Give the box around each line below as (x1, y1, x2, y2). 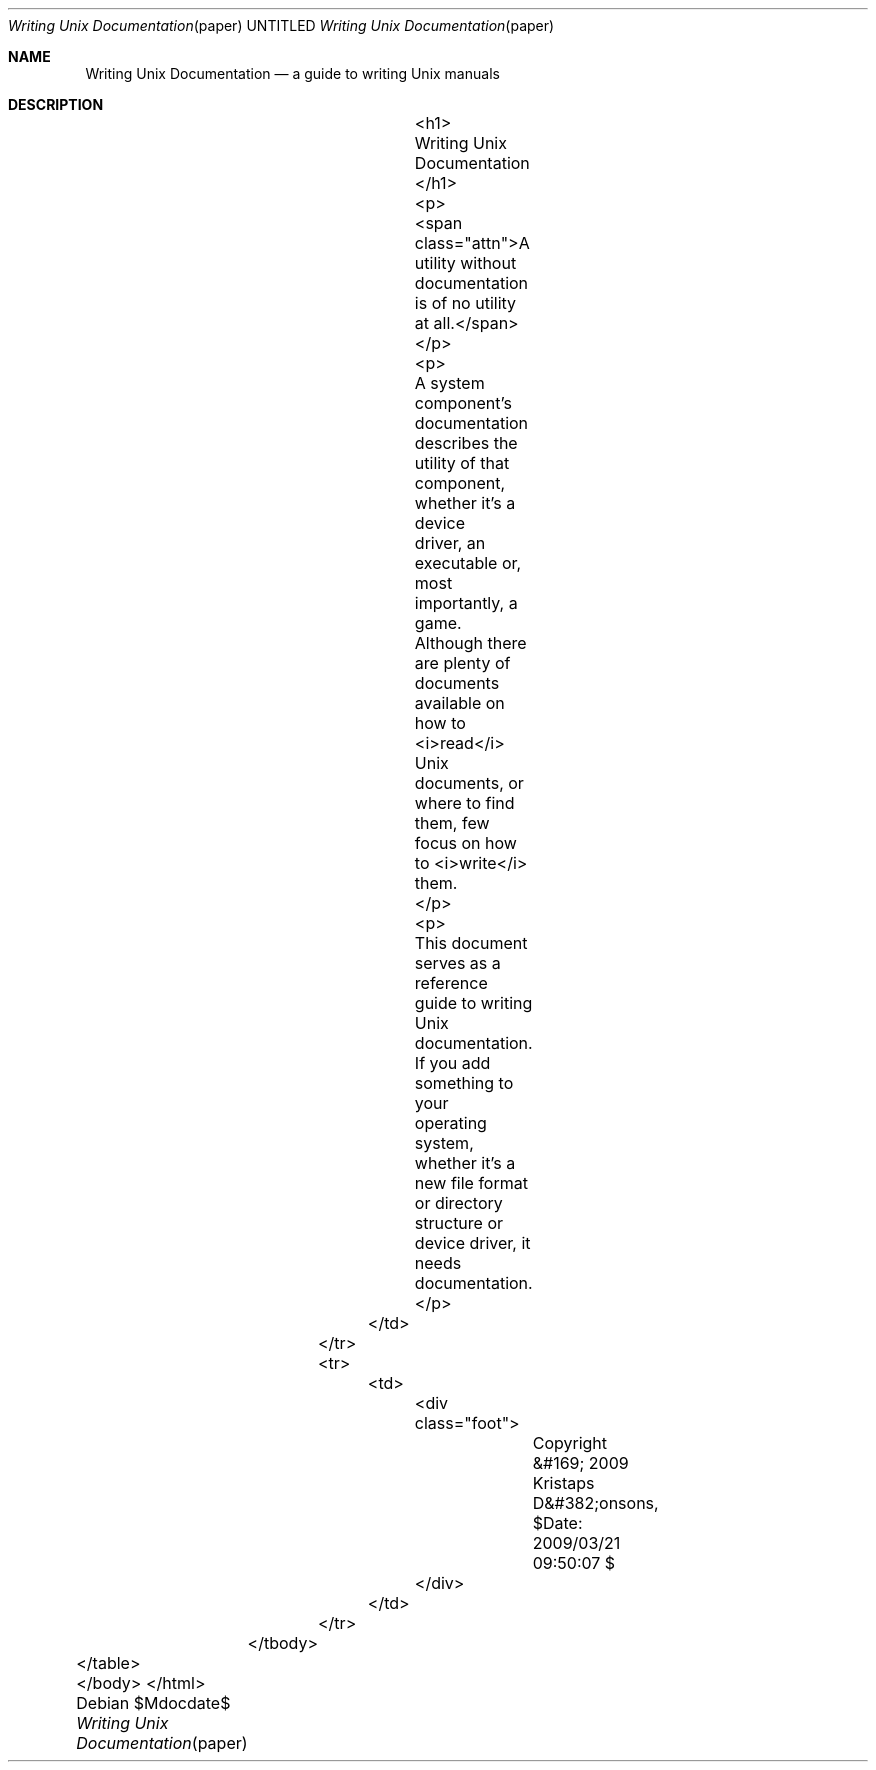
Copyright (532, 1433, 608, 1453)
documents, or (414, 773, 524, 793)
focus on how (414, 833, 517, 853)
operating (414, 1113, 487, 1133)
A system (414, 373, 485, 393)
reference (414, 973, 488, 993)
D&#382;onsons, (532, 1493, 659, 1513)
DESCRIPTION (8, 96, 104, 113)
